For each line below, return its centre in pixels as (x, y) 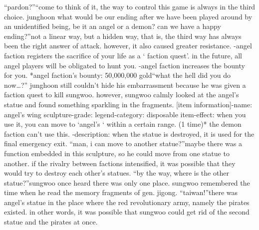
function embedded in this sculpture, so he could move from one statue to (117, 153)
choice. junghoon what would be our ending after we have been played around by (128, 16)
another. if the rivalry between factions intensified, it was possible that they (120, 163)
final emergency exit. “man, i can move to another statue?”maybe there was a (123, 143)
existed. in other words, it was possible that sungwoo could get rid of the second (127, 212)
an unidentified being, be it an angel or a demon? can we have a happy (113, 26)
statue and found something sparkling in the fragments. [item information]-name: (128, 104)
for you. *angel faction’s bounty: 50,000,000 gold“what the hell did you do (118, 75)
